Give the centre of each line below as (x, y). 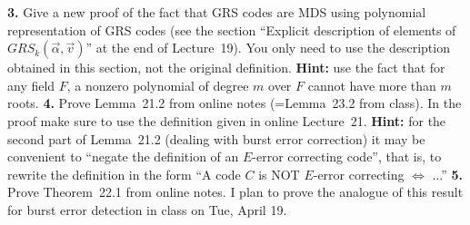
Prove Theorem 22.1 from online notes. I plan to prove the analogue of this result (235, 192)
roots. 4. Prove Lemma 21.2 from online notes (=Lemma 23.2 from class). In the (235, 103)
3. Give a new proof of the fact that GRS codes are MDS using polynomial (217, 12)
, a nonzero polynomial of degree (158, 85)
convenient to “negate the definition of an (123, 157)
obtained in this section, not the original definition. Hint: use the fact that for (226, 68)
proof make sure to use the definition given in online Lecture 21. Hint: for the (227, 120)
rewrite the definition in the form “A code (124, 174)
